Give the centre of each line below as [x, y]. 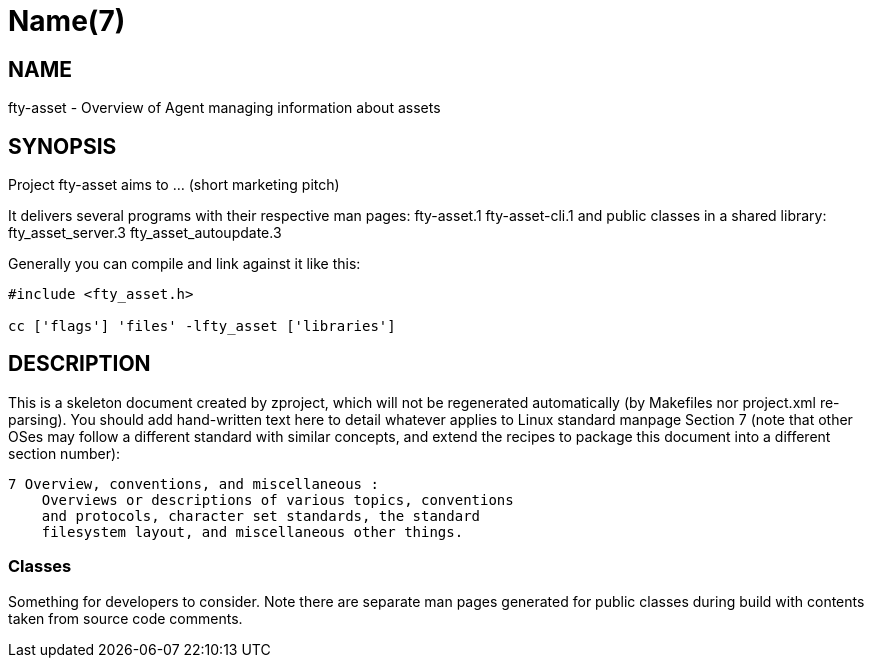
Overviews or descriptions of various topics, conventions [277, 499]
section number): [64, 453]
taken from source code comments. [125, 618]
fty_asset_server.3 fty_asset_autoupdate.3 [145, 233]
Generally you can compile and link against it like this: [184, 264]
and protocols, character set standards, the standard [261, 515]
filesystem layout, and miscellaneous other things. [252, 531]
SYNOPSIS [62, 146]
